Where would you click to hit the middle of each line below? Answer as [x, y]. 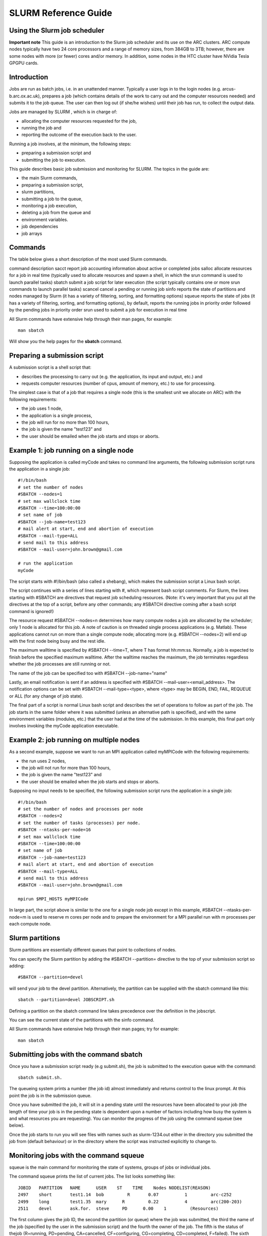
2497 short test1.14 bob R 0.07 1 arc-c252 [125, 1195]
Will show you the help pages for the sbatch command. [66, 342]
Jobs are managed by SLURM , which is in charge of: [63, 112]
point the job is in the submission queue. [50, 1096]
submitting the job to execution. [54, 160]
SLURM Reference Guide [61, 13]
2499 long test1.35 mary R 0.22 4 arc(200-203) [130, 1202]
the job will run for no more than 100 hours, [66, 422]
